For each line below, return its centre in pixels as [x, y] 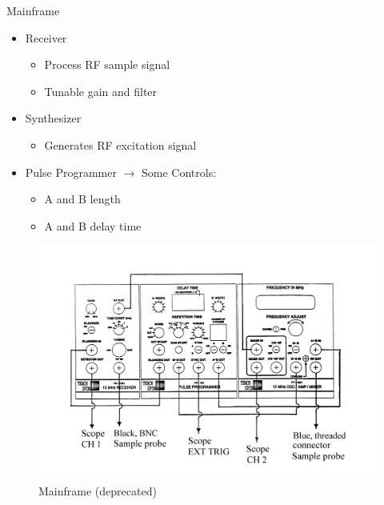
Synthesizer [53, 118]
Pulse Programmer [71, 172]
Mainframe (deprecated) [98, 490]
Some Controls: [179, 172]
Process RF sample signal [107, 64]
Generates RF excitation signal [120, 144]
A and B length [82, 199]
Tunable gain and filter [101, 91]
